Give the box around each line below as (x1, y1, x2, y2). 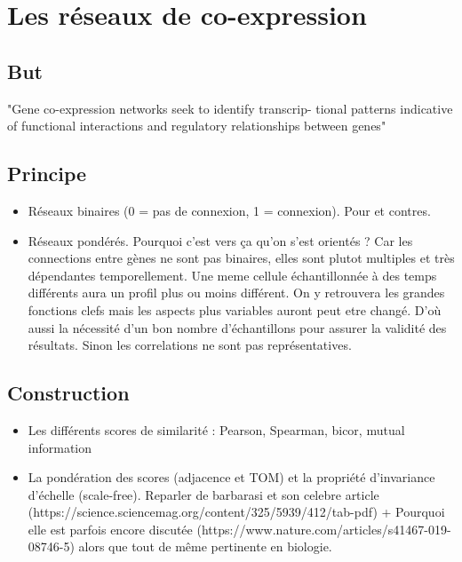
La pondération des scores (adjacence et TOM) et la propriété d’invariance (28, 468, 435, 487)
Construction (7, 379, 130, 407)
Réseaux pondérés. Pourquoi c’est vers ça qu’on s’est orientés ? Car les (28, 231, 413, 249)
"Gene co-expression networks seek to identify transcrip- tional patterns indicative (7, 99, 453, 117)
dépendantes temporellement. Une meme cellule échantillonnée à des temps (28, 265, 437, 284)
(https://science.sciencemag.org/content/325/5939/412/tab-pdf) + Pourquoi (28, 503, 445, 521)
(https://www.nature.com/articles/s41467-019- (196, 519, 451, 538)
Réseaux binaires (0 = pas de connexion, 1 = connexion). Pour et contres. (28, 201, 431, 219)
